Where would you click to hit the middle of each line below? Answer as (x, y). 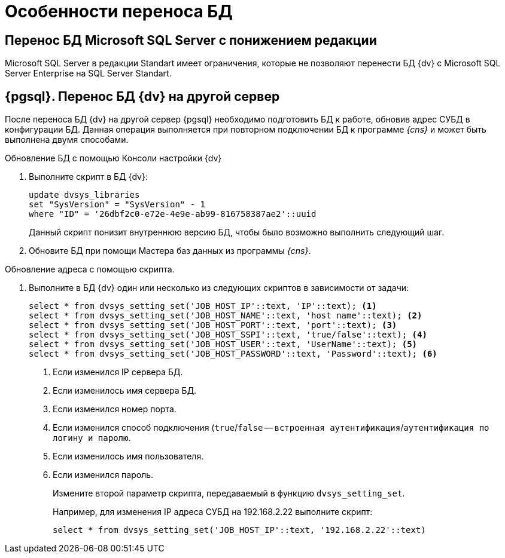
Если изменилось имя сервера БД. (125, 391)
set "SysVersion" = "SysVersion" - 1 (117, 205)
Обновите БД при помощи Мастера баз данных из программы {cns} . (170, 251)
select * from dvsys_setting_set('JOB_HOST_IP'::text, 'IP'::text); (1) (203, 306)
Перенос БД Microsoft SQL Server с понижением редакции (191, 40)
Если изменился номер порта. (115, 409)
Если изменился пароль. (103, 475)
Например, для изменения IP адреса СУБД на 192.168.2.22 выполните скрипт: (213, 512)
